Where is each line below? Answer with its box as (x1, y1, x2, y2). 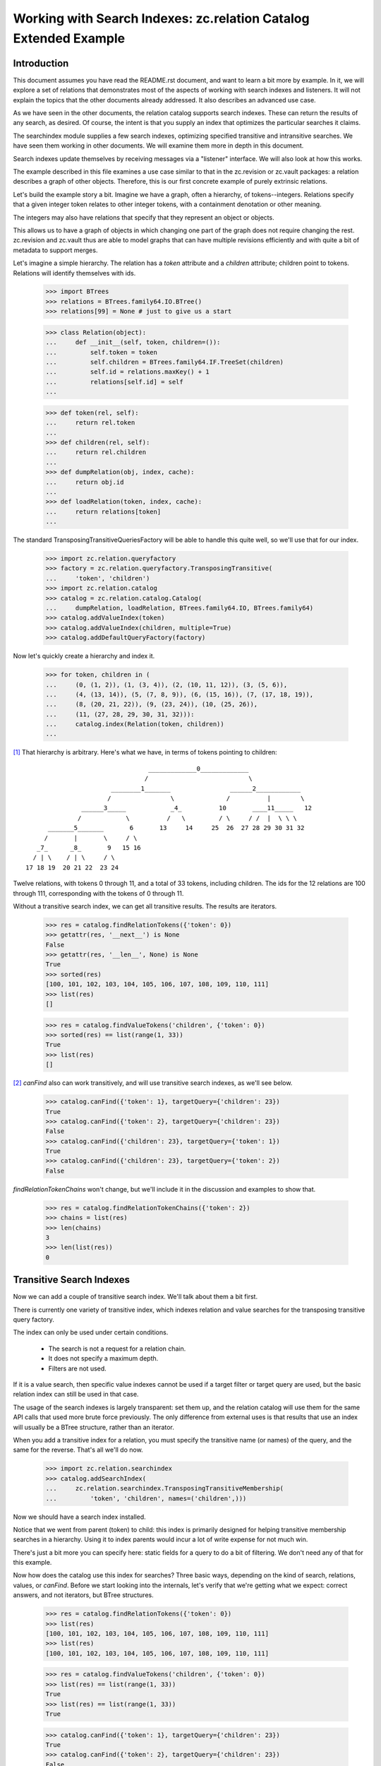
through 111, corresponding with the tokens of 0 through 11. (13, 889, 184, 897)
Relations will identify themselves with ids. (13, 268, 136, 277)
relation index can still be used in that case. (13, 1390, 139, 1399)
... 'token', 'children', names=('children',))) (45, 1494, 247, 1503)
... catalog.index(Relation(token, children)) (45, 721, 225, 728)
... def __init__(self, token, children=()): (45, 338, 221, 346)
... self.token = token (45, 348, 158, 356)
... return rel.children (45, 449, 147, 456)
